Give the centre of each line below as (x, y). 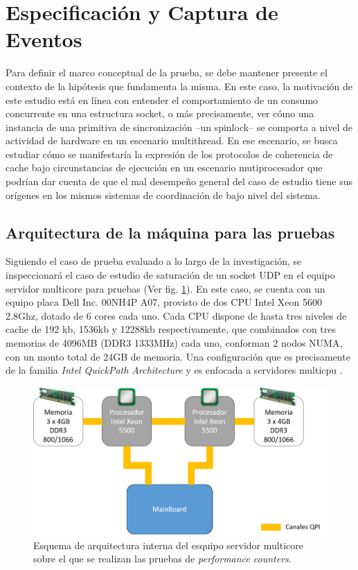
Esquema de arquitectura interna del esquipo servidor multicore (168, 545)
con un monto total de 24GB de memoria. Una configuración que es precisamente (178, 356)
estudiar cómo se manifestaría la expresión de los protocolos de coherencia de (169, 154)
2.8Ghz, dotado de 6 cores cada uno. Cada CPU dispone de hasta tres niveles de (176, 315)
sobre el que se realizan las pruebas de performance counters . (162, 559)
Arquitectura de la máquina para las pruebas (170, 232)
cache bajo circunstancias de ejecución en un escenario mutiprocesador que (164, 167)
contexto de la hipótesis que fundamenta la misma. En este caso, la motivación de (179, 86)
